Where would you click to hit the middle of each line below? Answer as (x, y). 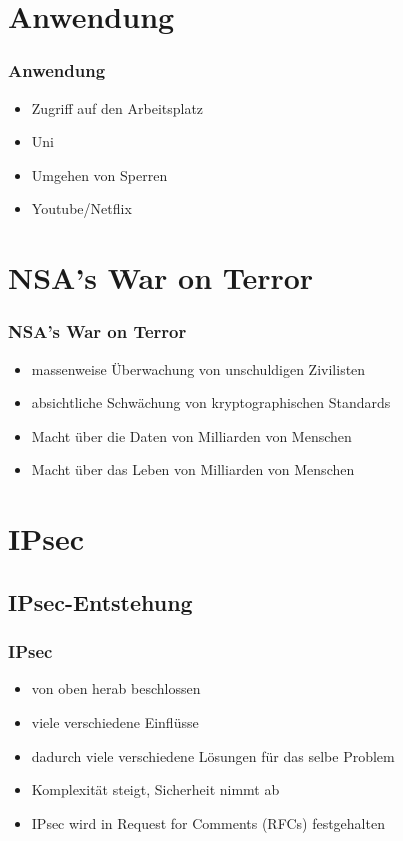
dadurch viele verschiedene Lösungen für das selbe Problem (213, 755)
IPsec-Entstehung (100, 601)
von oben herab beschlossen (116, 688)
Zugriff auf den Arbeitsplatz (117, 107)
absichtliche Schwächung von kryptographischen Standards (211, 402)
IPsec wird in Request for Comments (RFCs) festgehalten (208, 822)
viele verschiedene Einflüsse (115, 721)
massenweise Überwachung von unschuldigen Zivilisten (198, 368)
